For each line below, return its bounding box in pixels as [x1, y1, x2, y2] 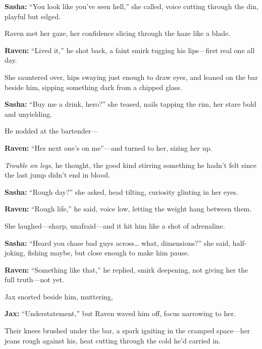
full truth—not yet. [5, 274, 64, 285]
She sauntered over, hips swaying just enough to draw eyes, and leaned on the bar [5, 71, 258, 82]
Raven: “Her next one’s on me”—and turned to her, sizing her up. [5, 142, 213, 153]
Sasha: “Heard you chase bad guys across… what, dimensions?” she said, [5, 237, 231, 248]
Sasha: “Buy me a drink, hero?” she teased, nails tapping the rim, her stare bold [5, 99, 256, 109]
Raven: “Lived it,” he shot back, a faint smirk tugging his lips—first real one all [5, 45, 255, 55]
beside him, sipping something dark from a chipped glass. [5, 81, 182, 92]
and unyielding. [5, 108, 53, 119]
